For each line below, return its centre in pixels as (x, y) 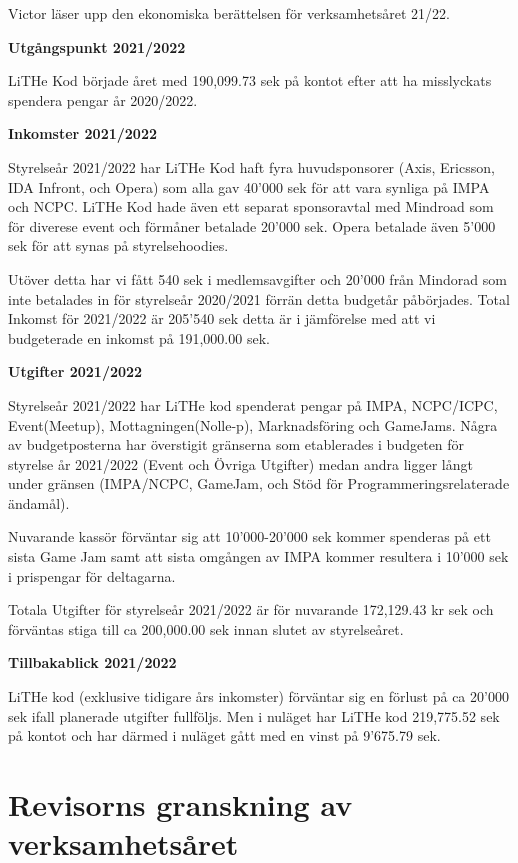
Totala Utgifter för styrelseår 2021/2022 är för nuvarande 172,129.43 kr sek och (251, 609)
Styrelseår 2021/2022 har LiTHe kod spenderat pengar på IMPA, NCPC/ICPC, (253, 404)
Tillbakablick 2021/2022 (92, 662)
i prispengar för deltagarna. (92, 575)
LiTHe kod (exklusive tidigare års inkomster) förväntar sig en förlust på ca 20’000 (258, 696)
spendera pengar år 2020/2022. (103, 99)
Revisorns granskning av (180, 804)
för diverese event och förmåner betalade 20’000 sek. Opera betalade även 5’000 (252, 225)
